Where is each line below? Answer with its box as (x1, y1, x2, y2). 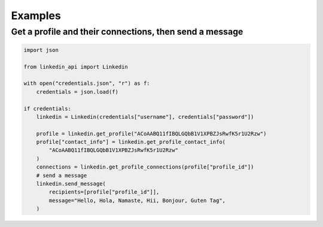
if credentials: (23, 105, 72, 112)
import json (23, 47, 59, 53)
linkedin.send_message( (36, 180, 106, 188)
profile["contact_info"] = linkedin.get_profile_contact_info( (36, 139, 226, 146)
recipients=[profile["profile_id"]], (48, 189, 160, 195)
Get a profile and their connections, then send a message (11, 26, 243, 37)
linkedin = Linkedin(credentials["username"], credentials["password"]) (36, 113, 254, 120)
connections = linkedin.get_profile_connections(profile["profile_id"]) (36, 164, 254, 170)
